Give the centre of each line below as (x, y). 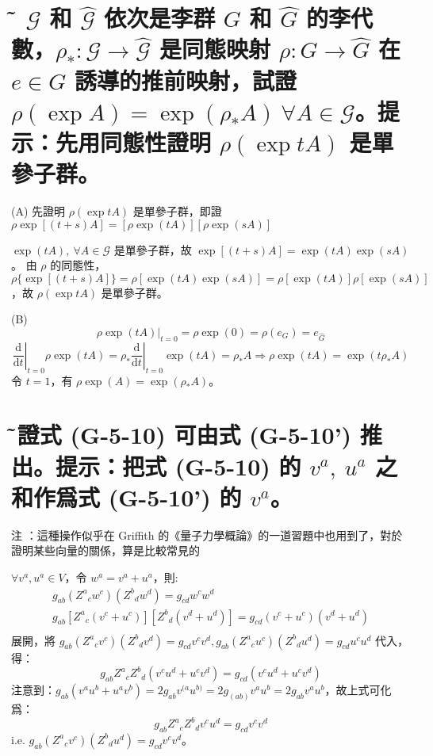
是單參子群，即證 (177, 211)
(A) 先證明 (38, 211)
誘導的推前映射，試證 (186, 80)
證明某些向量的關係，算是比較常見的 (105, 550)
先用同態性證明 (134, 141)
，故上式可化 (358, 690)
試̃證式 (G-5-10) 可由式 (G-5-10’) (182, 435)
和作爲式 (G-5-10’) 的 (126, 496)
